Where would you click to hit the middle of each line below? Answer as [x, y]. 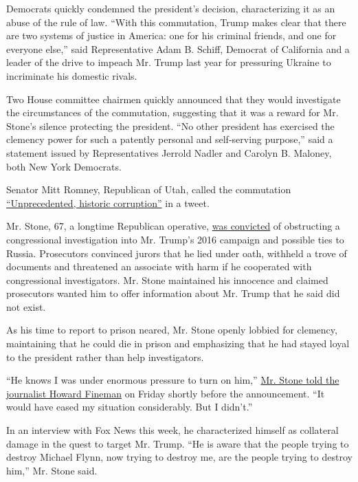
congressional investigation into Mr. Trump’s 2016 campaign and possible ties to [175, 239]
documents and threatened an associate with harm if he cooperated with [159, 266]
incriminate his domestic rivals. [72, 75]
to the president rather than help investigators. [105, 357]
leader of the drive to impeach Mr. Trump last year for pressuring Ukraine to [169, 62]
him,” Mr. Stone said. [52, 470]
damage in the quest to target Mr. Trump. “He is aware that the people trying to [178, 443]
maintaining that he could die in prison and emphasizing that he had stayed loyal [178, 343]
